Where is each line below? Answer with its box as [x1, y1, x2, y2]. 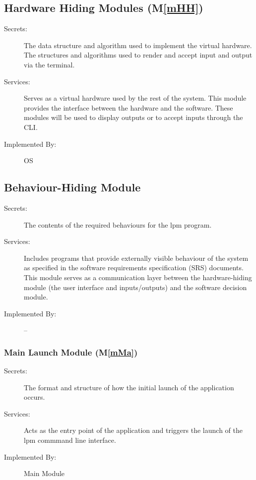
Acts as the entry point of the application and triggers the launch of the [24, 425, 243, 435]
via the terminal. [24, 59, 75, 69]
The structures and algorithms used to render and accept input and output [24, 50, 253, 60]
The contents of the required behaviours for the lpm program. [24, 219, 212, 230]
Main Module [24, 468, 65, 479]
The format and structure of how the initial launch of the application [24, 382, 234, 392]
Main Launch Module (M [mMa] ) [4, 346, 138, 358]
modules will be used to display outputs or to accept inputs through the [24, 112, 243, 122]
